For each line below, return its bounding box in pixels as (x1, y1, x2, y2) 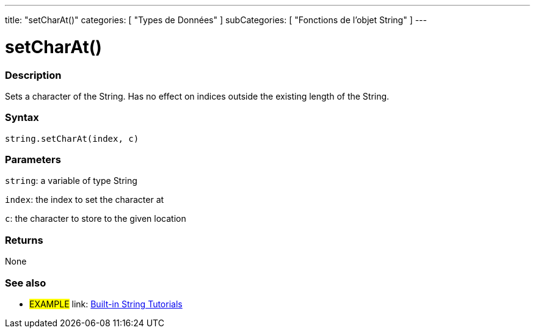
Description (5, 68, 62, 81)
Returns (5, 233, 43, 246)
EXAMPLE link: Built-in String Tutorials (29, 298, 183, 309)
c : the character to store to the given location (5, 213, 186, 224)
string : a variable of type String (5, 175, 137, 186)
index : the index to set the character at (5, 194, 164, 205)
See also (5, 276, 46, 289)
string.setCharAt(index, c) (5, 133, 139, 144)
